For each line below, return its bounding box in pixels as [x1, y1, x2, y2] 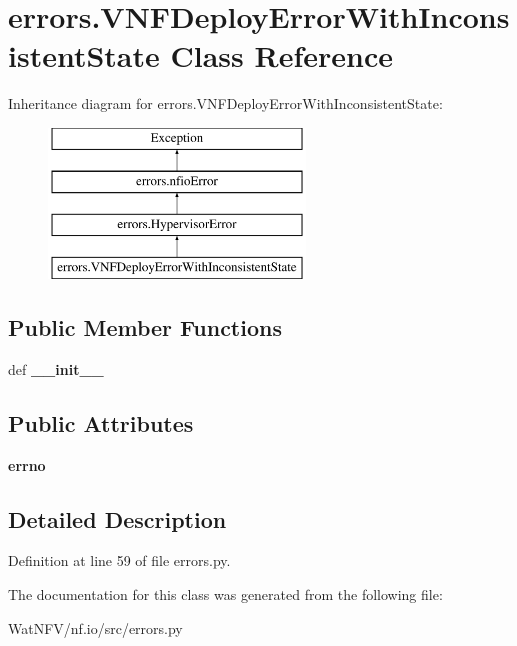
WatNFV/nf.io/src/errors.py [8, 617, 183, 638]
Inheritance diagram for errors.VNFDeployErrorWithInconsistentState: [8, 93, 443, 114]
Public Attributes [8, 407, 194, 438]
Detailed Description [8, 503, 227, 534]
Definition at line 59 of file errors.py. [8, 550, 231, 571]
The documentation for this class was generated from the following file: [8, 584, 443, 605]
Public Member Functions [8, 312, 282, 343]
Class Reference [170, 35, 393, 76]
